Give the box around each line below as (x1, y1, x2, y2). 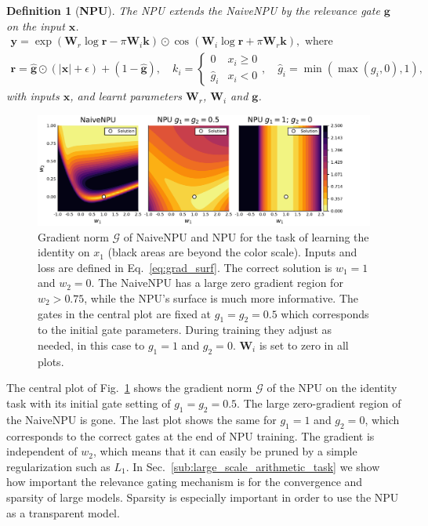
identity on (38, 244, 90, 260)
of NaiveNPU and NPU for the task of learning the (123, 228, 369, 245)
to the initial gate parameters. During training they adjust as (38, 321, 332, 338)
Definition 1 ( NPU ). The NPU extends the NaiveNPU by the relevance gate (6, 2, 380, 18)
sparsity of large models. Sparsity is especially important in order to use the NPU (6, 488, 399, 505)
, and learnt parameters (70, 88, 183, 104)
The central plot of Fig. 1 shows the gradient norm (6, 379, 252, 396)
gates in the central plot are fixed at (38, 305, 212, 321)
